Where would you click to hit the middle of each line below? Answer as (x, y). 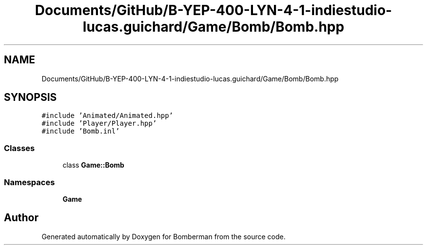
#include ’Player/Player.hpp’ (99, 124)
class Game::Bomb (93, 165)
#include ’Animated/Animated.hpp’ (107, 116)
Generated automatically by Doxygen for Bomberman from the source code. (164, 236)
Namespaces (29, 182)
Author (21, 218)
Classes (19, 148)
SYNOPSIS (30, 97)
